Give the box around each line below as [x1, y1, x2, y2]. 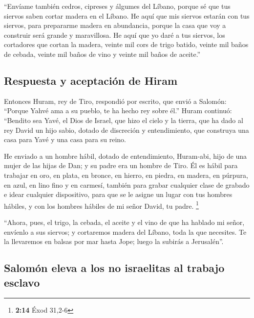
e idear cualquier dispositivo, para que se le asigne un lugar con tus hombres [4, 189, 233, 199]
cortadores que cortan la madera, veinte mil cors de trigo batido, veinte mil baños [4, 39, 249, 49]
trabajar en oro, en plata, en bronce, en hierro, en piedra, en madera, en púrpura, [4, 170, 248, 180]
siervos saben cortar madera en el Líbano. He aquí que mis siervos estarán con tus [4, 10, 250, 21]
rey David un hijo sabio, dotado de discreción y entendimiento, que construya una [4, 124, 249, 135]
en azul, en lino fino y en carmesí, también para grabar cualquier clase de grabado [4, 179, 250, 190]
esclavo [4, 274, 40, 290]
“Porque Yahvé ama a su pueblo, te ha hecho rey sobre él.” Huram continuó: [4, 105, 232, 116]
